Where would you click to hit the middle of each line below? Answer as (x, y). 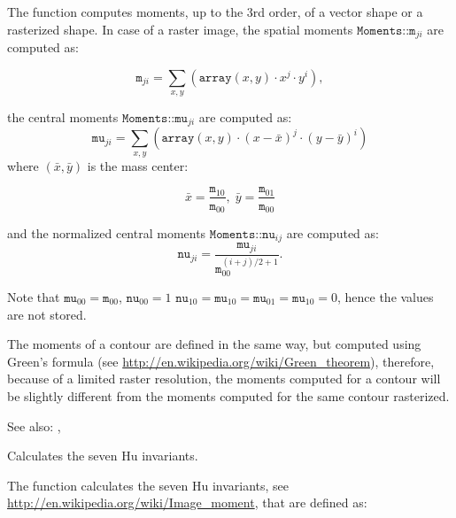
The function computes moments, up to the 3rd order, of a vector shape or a (215, 12)
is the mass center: (138, 165)
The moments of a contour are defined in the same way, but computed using (214, 344)
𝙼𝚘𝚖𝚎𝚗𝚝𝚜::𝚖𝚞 (155, 119)
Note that (34, 297)
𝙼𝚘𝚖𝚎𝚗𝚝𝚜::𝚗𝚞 (242, 234)
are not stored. (47, 314)
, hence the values (385, 297)
